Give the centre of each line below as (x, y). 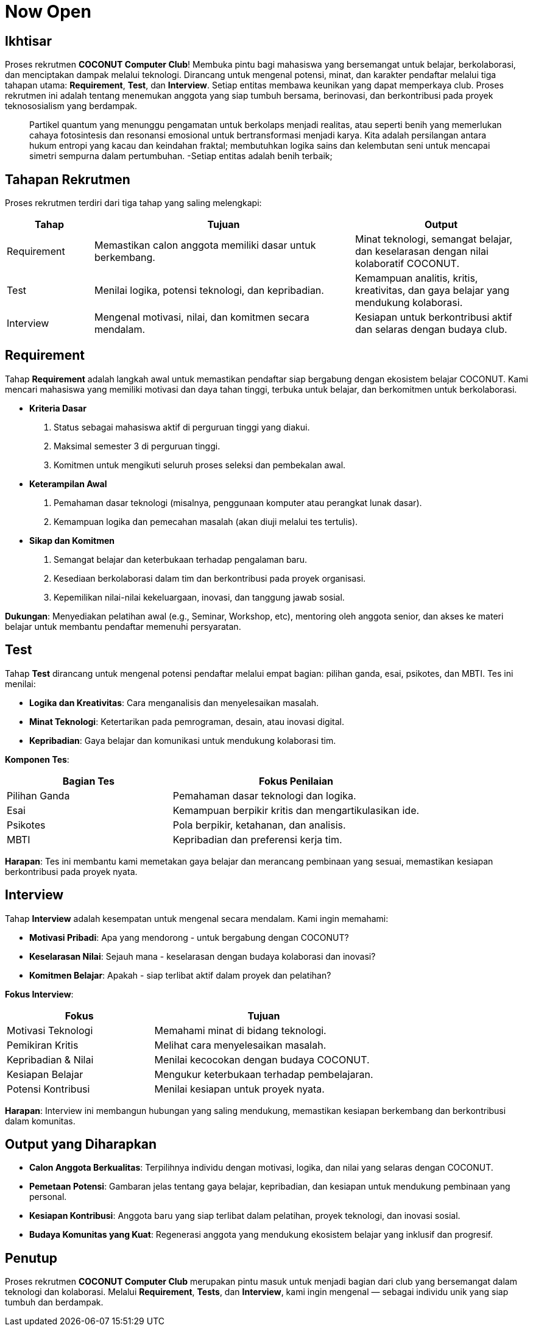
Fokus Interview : (39, 994)
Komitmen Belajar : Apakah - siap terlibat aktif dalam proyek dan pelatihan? (180, 975)
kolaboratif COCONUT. (407, 264)
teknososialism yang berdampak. (71, 106)
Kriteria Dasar (58, 408)
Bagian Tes (89, 781)
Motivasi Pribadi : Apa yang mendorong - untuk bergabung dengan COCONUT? (189, 937)
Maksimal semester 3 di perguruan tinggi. (137, 446)
